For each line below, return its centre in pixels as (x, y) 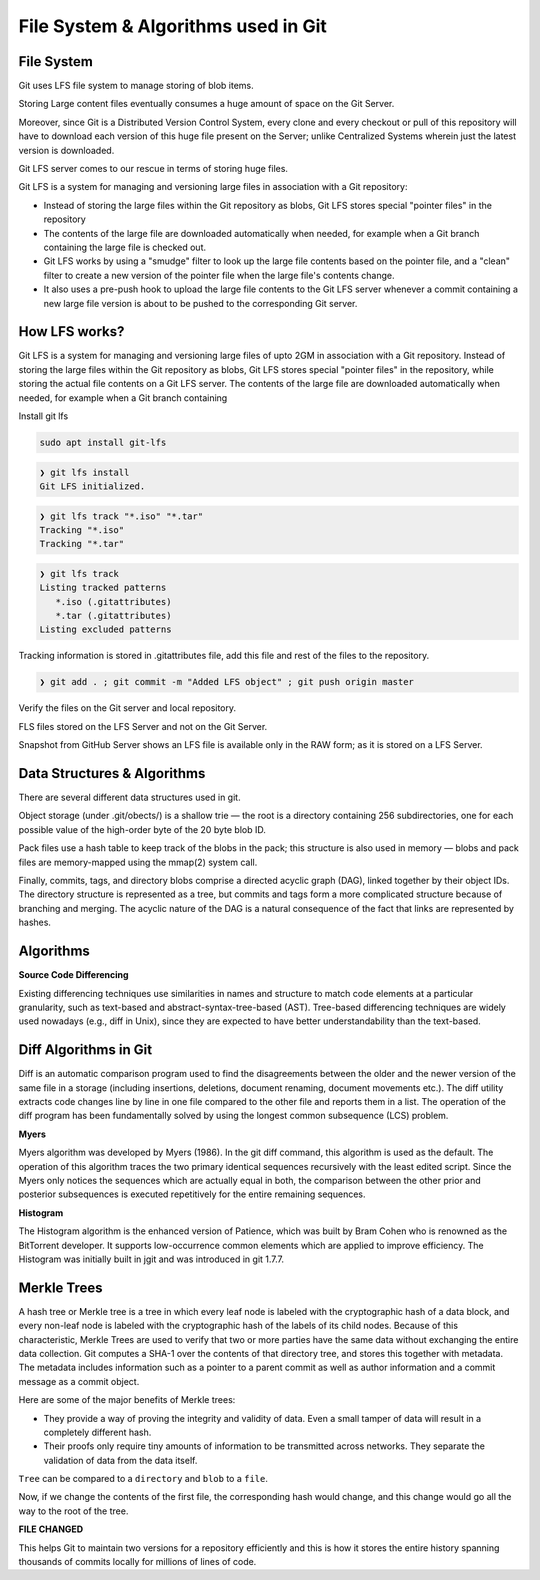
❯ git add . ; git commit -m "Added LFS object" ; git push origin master (227, 682)
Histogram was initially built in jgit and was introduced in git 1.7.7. (151, 1259)
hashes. (35, 922)
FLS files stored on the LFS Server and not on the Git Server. (143, 726)
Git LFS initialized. (92, 486)
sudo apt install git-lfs (103, 442)
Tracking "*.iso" (82, 529)
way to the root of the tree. (73, 1511)
